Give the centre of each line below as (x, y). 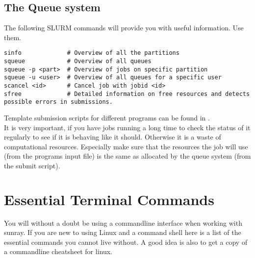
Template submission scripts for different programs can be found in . (107, 117)
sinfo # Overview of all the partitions (92, 53)
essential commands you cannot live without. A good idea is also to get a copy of (126, 242)
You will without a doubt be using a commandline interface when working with (123, 223)
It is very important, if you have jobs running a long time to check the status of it (127, 127)
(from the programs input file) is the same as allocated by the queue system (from (127, 156)
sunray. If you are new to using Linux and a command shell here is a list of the (123, 232)
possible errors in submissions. (58, 102)
